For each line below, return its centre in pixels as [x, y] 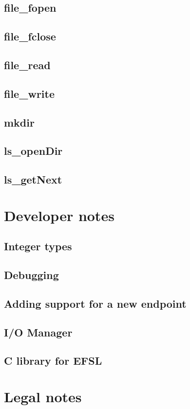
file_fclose [30, 36]
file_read [27, 65]
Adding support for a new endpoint [95, 303]
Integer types [38, 246]
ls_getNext [33, 179]
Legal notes [43, 396]
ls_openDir [33, 151]
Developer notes [59, 215]
